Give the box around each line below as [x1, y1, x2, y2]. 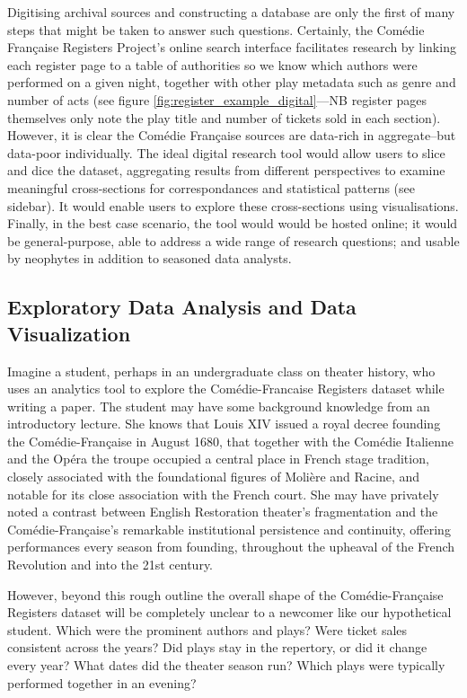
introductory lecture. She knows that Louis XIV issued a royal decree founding [7, 414, 441, 433]
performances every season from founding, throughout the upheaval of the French [7, 537, 455, 556]
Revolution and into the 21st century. [7, 555, 213, 574]
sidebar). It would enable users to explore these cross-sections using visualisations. [7, 196, 459, 215]
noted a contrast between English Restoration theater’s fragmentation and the [7, 502, 438, 521]
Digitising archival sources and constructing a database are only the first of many [7, 3, 455, 21]
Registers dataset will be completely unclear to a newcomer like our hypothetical [7, 603, 452, 622]
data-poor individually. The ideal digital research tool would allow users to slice [7, 143, 445, 162]
